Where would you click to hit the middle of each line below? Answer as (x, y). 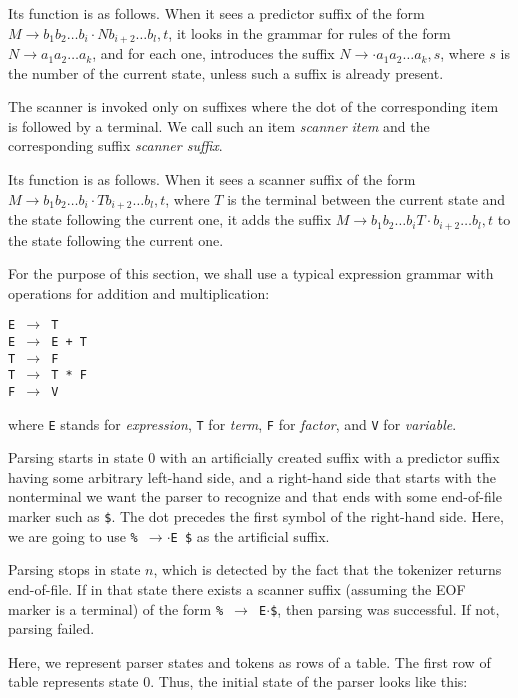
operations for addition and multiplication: (139, 292)
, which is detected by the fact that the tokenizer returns (327, 569)
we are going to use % (73, 535)
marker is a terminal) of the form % (116, 608)
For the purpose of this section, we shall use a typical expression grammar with (251, 273)
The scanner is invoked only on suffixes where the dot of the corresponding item (253, 106)
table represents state (73, 681)
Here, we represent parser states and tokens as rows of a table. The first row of (249, 661)
